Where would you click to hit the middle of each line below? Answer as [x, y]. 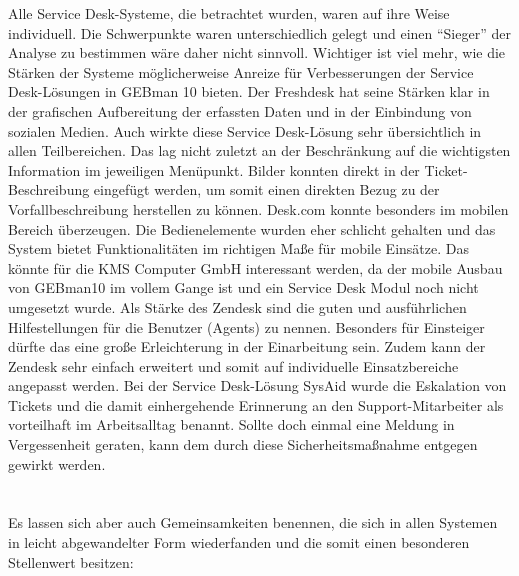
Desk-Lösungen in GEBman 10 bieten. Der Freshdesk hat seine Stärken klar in [249, 91]
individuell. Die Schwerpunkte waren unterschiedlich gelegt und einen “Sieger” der [259, 32]
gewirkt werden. [57, 463]
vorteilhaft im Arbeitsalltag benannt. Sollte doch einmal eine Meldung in [231, 424]
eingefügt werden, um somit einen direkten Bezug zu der [266, 189]
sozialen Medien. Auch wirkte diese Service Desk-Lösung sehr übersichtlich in [245, 130]
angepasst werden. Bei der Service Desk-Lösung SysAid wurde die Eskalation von [257, 385]
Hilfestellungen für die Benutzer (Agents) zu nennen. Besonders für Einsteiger [246, 326]
